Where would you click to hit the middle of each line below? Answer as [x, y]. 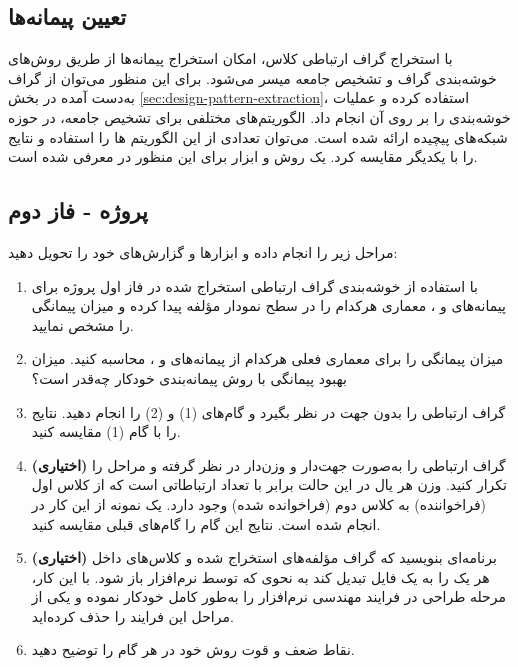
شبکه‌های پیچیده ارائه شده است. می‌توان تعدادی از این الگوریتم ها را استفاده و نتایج [258, 136]
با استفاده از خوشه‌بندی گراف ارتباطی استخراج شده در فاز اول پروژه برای [254, 285]
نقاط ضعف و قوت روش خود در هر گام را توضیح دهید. [193, 649]
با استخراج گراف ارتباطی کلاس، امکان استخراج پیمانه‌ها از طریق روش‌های [230, 58]
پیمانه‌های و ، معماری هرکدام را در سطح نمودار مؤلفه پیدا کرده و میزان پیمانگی [268, 305]
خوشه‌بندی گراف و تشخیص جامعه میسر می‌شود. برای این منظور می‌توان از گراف [252, 77]
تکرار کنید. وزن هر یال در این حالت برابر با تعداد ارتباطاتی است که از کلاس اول [269, 484]
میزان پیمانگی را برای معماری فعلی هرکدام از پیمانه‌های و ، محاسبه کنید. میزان [267, 358]
